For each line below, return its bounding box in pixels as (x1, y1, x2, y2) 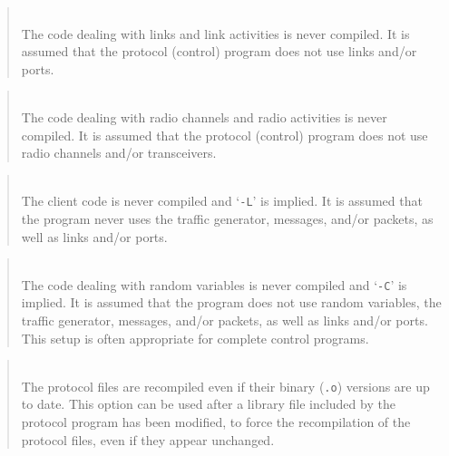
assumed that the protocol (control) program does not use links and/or (21, 42, 417, 61)
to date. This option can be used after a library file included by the (21, 394, 395, 413)
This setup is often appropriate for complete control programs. (21, 328, 369, 347)
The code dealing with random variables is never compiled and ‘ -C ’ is (21, 275, 407, 294)
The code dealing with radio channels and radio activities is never (21, 107, 387, 126)
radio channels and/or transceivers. (21, 143, 217, 162)
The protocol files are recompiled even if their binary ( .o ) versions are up (21, 376, 430, 395)
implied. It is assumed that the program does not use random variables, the (21, 293, 442, 312)
